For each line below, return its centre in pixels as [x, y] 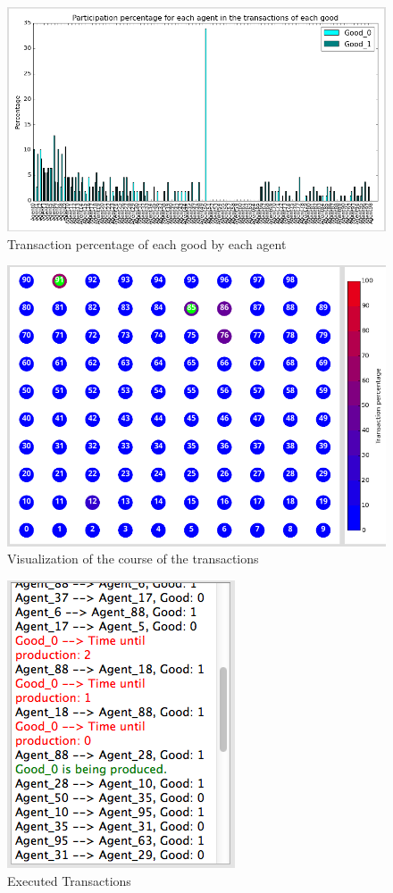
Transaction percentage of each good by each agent [147, 243]
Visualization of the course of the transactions [133, 559]
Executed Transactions [69, 880]
